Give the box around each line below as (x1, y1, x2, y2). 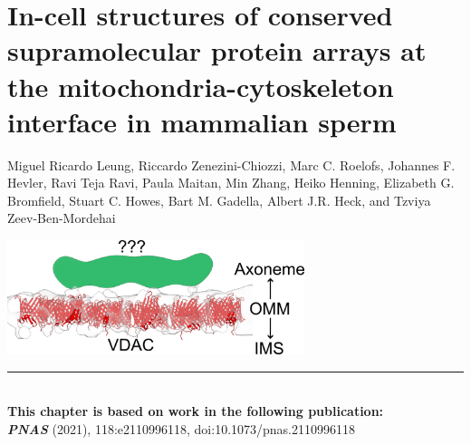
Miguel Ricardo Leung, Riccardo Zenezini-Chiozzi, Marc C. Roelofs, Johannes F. (7, 155, 456, 174)
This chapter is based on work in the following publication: (7, 401, 384, 421)
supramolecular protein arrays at (7, 32, 427, 69)
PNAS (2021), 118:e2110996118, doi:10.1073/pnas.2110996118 (7, 419, 356, 438)
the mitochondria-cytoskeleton (7, 67, 394, 104)
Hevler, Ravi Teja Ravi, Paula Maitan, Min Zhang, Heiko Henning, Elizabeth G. (7, 173, 455, 192)
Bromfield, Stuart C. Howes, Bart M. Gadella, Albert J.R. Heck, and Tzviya (7, 190, 431, 209)
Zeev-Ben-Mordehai (7, 208, 116, 227)
